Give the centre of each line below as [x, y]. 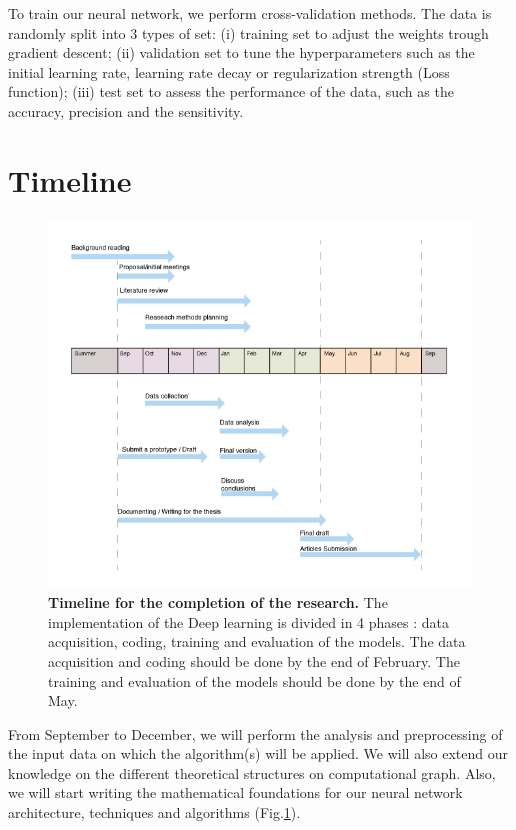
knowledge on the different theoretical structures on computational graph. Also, [252, 772]
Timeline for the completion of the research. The [218, 602]
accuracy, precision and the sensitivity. [126, 110]
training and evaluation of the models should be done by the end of [254, 680]
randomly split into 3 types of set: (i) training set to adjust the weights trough [248, 32]
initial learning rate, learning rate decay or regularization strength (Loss [229, 71]
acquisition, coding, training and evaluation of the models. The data [257, 641]
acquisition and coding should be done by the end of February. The [254, 660]
